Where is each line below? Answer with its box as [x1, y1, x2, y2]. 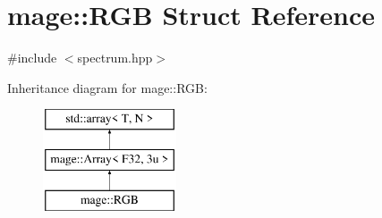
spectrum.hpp [77, 48, 153, 67]
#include [7, 48, 57, 67]
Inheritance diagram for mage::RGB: [7, 78, 208, 96]
